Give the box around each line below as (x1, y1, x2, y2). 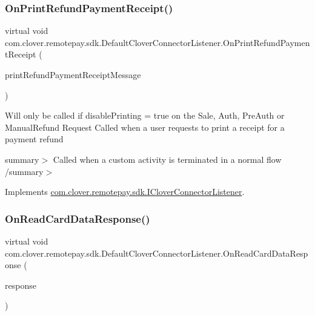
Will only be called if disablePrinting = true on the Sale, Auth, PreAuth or (5, 109, 285, 122)
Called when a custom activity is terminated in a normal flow (53, 153, 282, 165)
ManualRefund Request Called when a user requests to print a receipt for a (5, 120, 285, 133)
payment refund (5, 133, 64, 145)
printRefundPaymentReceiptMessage (5, 68, 141, 81)
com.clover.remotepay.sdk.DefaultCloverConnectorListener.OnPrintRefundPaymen (5, 36, 310, 48)
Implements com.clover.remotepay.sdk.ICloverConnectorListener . (5, 185, 245, 198)
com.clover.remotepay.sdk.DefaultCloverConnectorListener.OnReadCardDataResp (5, 246, 308, 259)
